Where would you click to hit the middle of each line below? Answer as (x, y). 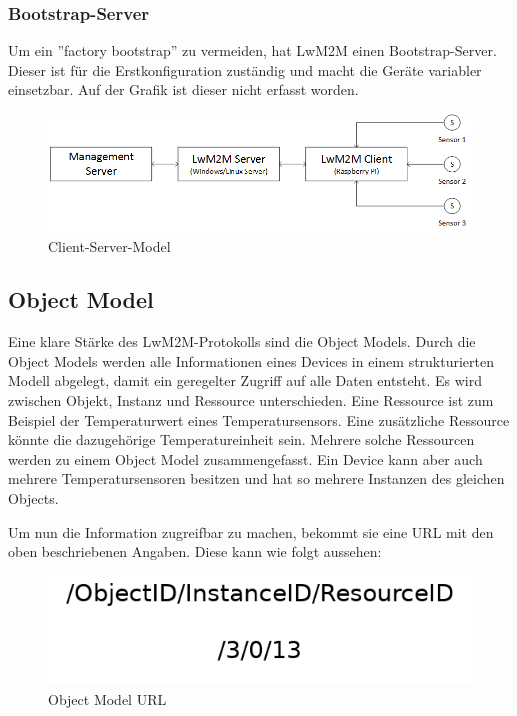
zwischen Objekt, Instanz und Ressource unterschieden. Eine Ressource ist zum (251, 400)
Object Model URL (107, 698)
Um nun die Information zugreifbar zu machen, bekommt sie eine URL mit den (251, 531)
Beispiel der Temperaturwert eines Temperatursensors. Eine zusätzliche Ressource (259, 419)
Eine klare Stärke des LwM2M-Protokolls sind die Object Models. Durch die (242, 341)
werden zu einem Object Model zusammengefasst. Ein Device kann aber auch (245, 458)
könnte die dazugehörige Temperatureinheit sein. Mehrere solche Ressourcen (241, 439)
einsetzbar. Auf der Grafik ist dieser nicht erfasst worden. (183, 89)
